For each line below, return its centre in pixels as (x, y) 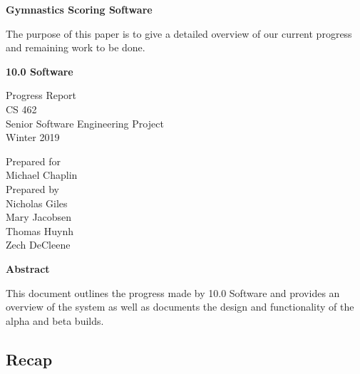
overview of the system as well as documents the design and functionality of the (180, 307)
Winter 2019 (33, 137)
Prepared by (32, 188)
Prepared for (33, 161)
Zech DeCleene (38, 245)
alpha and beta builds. (55, 320)
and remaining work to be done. (76, 47)
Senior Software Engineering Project (85, 123)
